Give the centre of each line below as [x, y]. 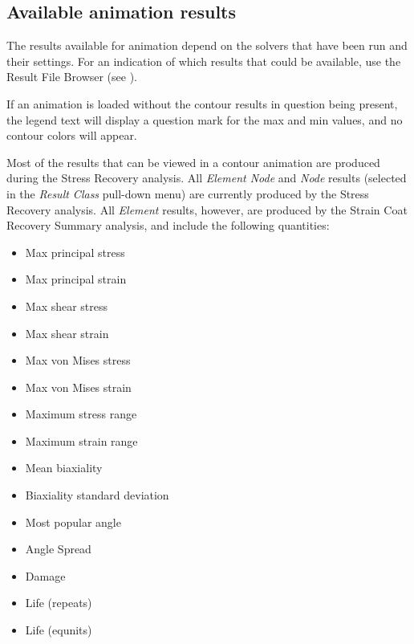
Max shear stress [67, 306]
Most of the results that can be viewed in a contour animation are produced [193, 162]
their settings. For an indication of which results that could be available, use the [204, 61]
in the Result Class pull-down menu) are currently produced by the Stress [188, 193]
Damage [45, 575]
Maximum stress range [81, 414]
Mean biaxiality [64, 468]
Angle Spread [58, 549]
